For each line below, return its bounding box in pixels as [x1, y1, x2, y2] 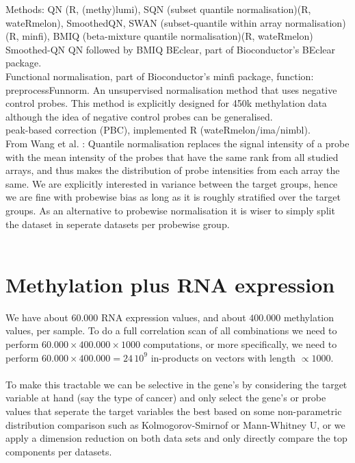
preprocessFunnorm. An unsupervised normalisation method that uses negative [5, 82, 337, 97]
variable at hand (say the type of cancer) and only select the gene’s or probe [5, 390, 326, 405]
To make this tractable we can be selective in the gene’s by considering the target [5, 377, 347, 391]
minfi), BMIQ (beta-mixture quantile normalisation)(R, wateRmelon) [22, 29, 313, 43]
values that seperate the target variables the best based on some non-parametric [5, 403, 342, 418]
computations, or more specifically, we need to [143, 337, 337, 351]
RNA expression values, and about [101, 310, 246, 324]
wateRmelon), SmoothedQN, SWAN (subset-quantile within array [5, 15, 282, 29]
